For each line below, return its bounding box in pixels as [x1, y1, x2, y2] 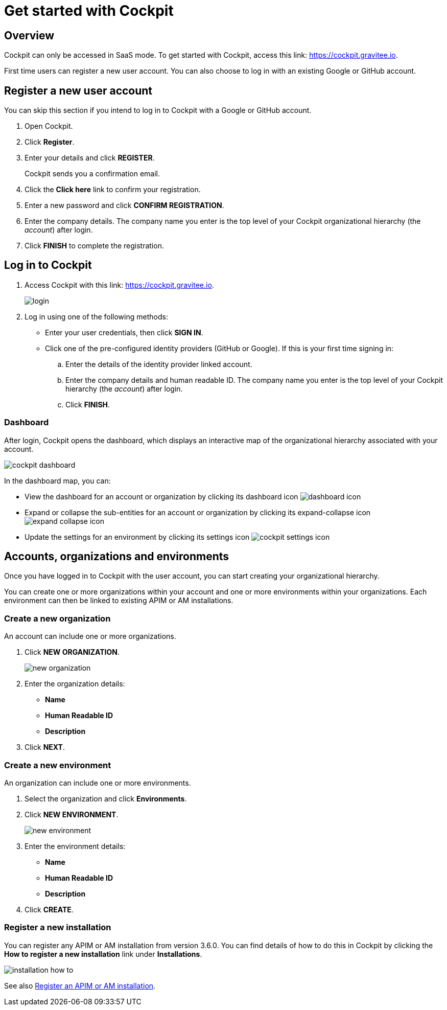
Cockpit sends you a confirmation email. [25, 169, 160, 178]
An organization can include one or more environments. [4, 778, 191, 787]
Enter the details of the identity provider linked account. [65, 359, 252, 369]
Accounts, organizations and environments [4, 550, 229, 563]
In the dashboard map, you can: [4, 476, 111, 485]
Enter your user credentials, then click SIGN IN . [45, 328, 203, 337]
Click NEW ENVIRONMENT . [25, 810, 119, 819]
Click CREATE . [25, 905, 74, 914]
